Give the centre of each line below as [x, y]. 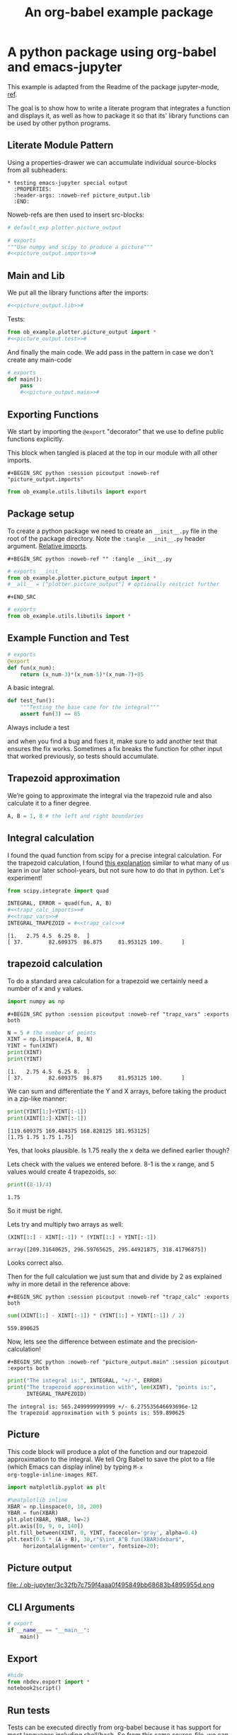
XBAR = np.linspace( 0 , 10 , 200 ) [55, 1506]
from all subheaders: [37, 170]
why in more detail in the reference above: [69, 1284]
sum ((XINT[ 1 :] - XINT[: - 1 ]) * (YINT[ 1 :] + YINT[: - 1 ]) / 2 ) [96, 1316]
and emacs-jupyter [65, 67]
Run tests [29, 1710]
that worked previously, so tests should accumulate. [83, 756]
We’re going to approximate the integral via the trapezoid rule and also [110, 795]
